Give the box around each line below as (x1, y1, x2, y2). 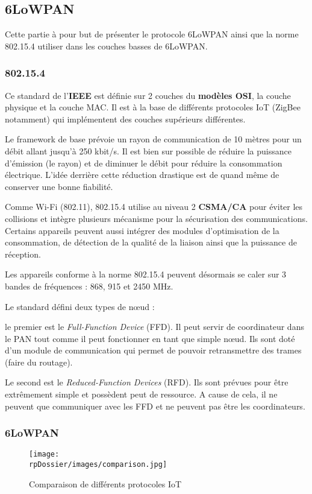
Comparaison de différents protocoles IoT (29, 477, 182, 490)
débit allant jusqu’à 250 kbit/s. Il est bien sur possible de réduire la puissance (5, 144, 292, 157)
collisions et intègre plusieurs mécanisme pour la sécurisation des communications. (5, 212, 308, 224)
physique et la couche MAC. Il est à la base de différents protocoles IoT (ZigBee (5, 101, 301, 113)
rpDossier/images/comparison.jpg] (29, 460, 167, 469)
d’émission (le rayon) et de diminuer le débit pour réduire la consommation (5, 156, 282, 169)
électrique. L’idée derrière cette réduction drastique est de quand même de (5, 168, 279, 181)
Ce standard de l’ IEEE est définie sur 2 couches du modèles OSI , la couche (5, 89, 291, 101)
